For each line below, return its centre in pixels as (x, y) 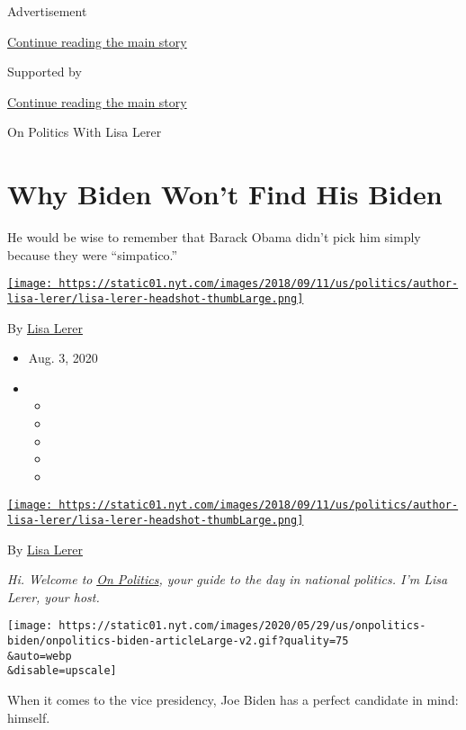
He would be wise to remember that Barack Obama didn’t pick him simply (214, 237)
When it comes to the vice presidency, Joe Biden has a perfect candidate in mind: (233, 700)
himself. (29, 717)
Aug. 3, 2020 (63, 358)
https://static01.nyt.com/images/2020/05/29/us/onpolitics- (242, 626)
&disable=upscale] (62, 671)
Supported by (45, 72)
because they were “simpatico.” (93, 254)
